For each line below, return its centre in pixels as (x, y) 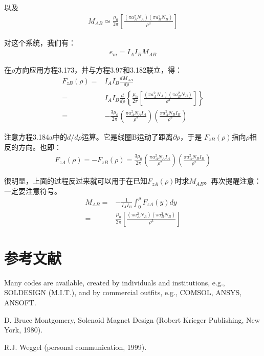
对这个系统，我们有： (40, 42)
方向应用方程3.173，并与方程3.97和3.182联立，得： (98, 69)
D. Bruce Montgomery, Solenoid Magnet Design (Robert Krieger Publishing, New (132, 319)
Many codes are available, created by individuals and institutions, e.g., (115, 282)
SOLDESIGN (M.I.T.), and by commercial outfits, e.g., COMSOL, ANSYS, (123, 292)
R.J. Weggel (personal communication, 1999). (75, 347)
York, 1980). (24, 330)
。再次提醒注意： (233, 181)
